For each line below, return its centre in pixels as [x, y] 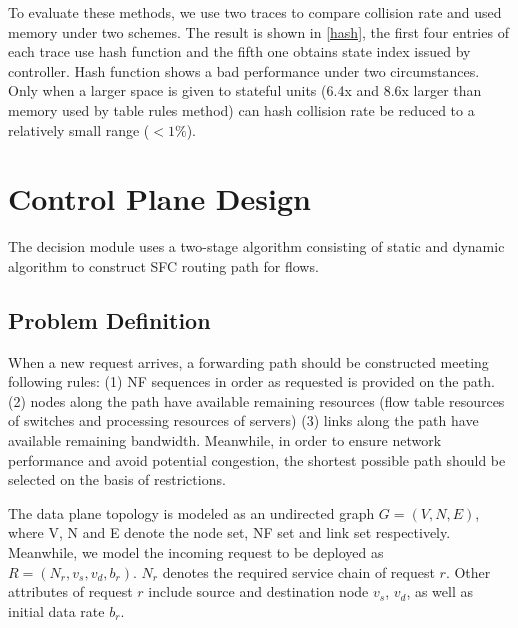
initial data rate [56, 610]
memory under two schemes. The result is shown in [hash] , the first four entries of [258, 31]
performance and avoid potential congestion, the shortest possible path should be [257, 459]
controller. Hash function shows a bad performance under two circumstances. [244, 70]
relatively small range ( [79, 129]
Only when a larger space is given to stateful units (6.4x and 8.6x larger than [245, 90]
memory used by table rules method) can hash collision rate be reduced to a [241, 109]
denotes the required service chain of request [298, 571]
